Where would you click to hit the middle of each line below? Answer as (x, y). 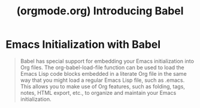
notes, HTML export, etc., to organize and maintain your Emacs (98, 92)
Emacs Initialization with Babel (83, 44)
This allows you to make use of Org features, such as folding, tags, (102, 86)
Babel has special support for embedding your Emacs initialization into (107, 61)
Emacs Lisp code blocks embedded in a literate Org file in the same (103, 73)
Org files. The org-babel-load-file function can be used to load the (102, 67)
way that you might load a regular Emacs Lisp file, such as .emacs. (102, 80)
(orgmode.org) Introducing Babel (100, 11)
